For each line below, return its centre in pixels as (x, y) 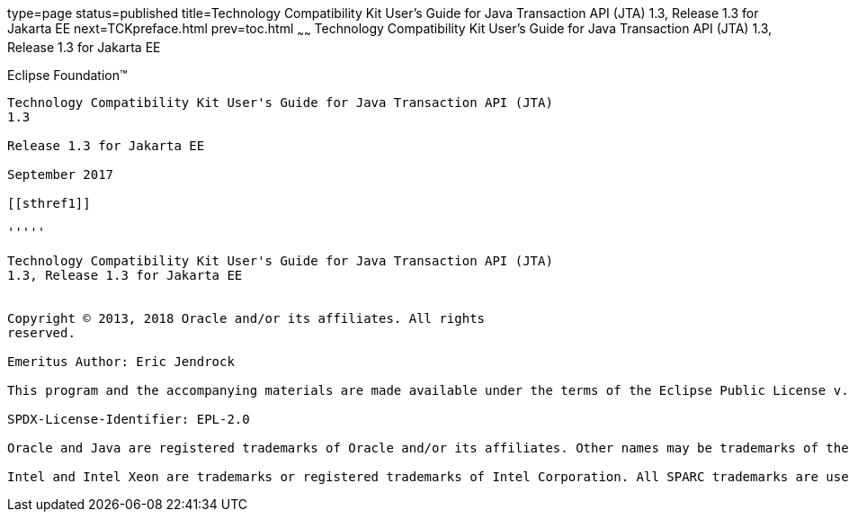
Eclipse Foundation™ (67, 75)
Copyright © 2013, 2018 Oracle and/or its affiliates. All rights (246, 318)
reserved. (41, 332)
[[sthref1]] (49, 203)
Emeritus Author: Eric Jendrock (121, 361)
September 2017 (61, 174)
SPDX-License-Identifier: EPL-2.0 (129, 419)
